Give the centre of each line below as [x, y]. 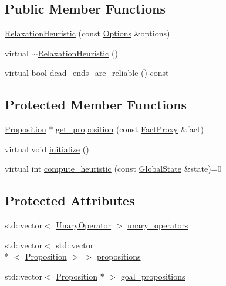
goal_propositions [153, 276]
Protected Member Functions [96, 104]
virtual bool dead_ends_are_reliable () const [87, 73]
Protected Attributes [70, 200]
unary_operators [158, 225]
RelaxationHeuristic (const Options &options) [87, 33]
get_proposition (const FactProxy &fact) [130, 129]
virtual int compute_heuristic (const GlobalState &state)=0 [113, 169]
